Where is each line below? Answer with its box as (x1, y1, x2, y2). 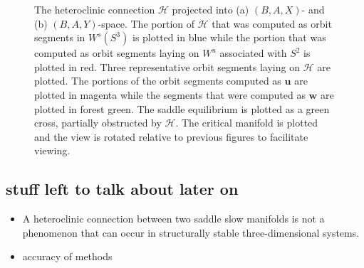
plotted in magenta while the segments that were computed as (34, 87, 306, 102)
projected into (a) (172, 2, 249, 16)
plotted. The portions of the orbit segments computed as (34, 73, 281, 88)
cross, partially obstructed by (34, 115, 162, 130)
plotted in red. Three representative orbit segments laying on (34, 59, 300, 74)
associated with (219, 45, 287, 60)
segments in (34, 30, 85, 45)
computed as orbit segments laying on (34, 45, 199, 60)
